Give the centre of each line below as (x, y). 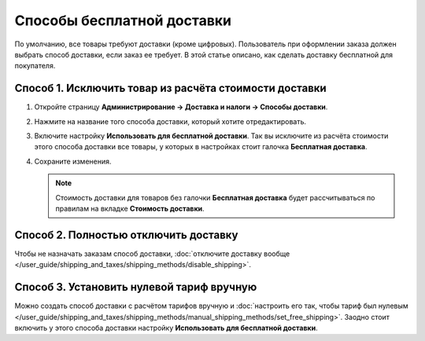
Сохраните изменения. (73, 161)
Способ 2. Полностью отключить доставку (126, 235)
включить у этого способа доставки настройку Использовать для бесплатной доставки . (166, 328)
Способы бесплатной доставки (123, 20)
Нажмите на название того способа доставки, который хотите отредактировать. (170, 121)
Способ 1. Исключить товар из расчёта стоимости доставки (170, 88)
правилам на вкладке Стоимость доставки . (130, 208)
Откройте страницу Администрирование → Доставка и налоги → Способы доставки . (181, 107)
